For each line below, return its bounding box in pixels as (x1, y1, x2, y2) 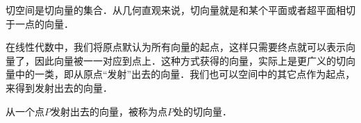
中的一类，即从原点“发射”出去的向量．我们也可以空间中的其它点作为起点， (15, 67, 355, 81)
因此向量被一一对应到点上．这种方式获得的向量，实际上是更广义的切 (34, 53, 346, 67)
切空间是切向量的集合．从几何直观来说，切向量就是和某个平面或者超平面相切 (6, 3, 355, 17)
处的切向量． (174, 104, 232, 118)
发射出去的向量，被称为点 (51, 104, 167, 118)
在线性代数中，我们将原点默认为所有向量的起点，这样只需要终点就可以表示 (6, 40, 346, 54)
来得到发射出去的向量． (6, 80, 112, 95)
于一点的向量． (6, 16, 74, 31)
